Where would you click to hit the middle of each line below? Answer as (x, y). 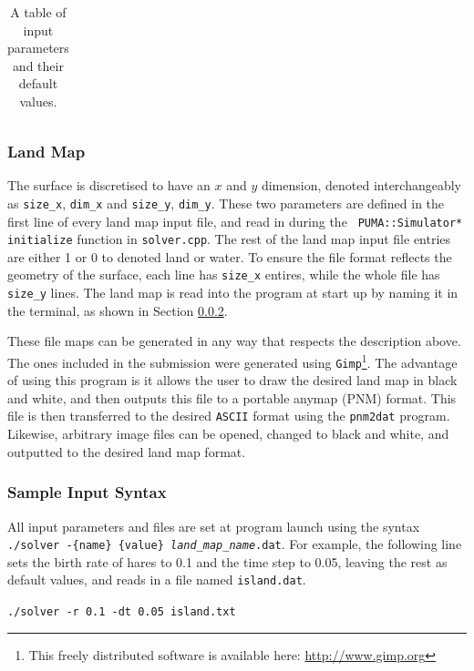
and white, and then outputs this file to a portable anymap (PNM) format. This (232, 397)
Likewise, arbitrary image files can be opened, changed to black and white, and (228, 434)
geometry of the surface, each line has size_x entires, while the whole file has (224, 274)
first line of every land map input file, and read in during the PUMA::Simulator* (235, 221)
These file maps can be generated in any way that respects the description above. (234, 341)
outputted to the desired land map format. (127, 451)
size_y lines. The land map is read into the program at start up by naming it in (233, 293)
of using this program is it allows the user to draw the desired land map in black (232, 380)
